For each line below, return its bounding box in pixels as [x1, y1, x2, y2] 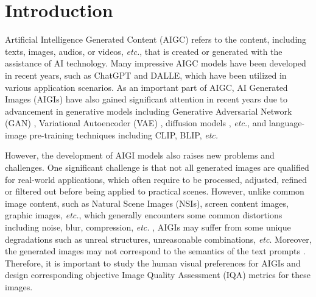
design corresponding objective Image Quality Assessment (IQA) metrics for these [5, 268, 311, 281]
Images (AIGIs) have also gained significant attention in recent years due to [5, 93, 288, 106]
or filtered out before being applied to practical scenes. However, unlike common [5, 185, 304, 198]
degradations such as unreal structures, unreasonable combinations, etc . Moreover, [5, 232, 312, 245]
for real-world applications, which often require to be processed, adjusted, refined [5, 173, 307, 185]
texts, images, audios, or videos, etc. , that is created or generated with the [5, 45, 283, 57]
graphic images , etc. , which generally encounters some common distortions [5, 209, 283, 221]
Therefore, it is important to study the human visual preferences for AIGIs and [5, 256, 301, 269]
